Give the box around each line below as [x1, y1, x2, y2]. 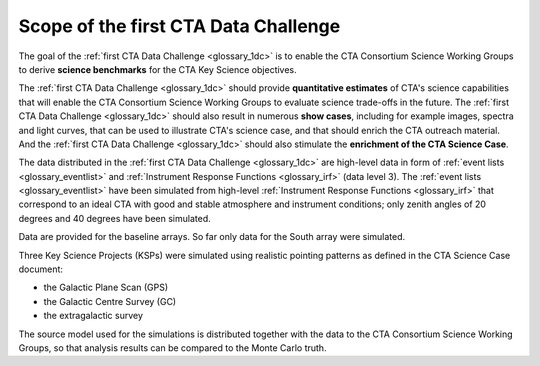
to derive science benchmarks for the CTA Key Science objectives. [18, 63, 297, 75]
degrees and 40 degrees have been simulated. [18, 212, 211, 224]
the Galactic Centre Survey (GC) [43, 295, 177, 307]
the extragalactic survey [43, 310, 144, 322]
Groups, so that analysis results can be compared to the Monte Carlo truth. [18, 341, 327, 354]
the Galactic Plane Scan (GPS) [43, 281, 169, 294]
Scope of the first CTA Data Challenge [18, 15, 341, 37]
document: [18, 263, 64, 275]
